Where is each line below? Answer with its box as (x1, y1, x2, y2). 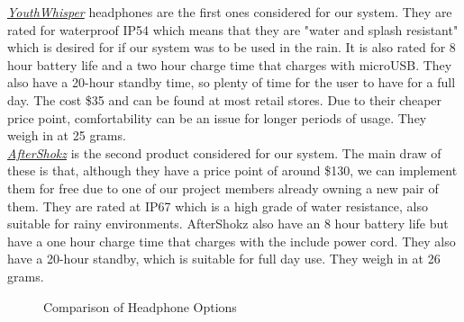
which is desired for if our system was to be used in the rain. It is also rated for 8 (7, 38, 456, 57)
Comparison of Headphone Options (43, 297, 237, 316)
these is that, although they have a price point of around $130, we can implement (7, 161, 458, 180)
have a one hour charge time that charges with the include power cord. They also (7, 231, 456, 250)
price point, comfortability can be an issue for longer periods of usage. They (7, 108, 427, 127)
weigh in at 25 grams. (7, 126, 126, 145)
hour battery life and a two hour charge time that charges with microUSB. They (7, 55, 452, 74)
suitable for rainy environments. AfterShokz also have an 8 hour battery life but (7, 214, 449, 233)
